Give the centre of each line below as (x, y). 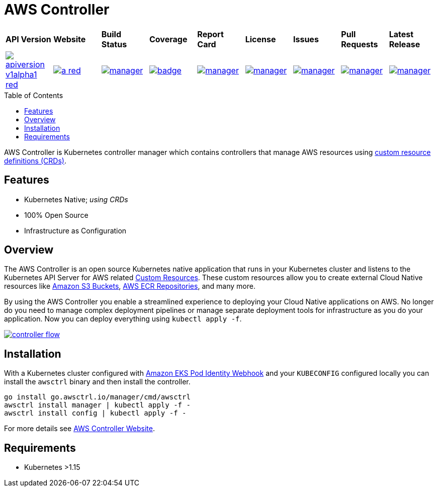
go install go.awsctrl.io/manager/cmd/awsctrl (97, 397)
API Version (28, 39)
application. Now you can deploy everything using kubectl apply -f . (123, 319)
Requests (360, 44)
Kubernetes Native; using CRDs (76, 199)
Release (405, 44)
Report (210, 34)
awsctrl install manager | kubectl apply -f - (97, 405)
